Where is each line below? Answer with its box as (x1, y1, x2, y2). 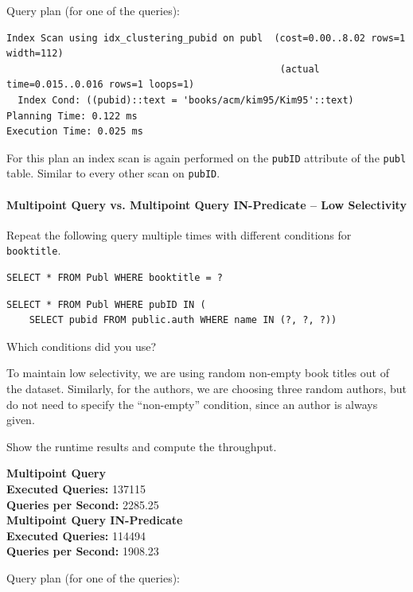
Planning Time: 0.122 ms (6, 110, 138, 122)
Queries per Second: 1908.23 (6, 543, 159, 559)
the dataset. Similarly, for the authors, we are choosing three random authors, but (6, 380, 407, 397)
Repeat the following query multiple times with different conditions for (6, 226, 352, 243)
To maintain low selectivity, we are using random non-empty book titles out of (6, 364, 389, 381)
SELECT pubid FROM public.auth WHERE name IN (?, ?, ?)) (29, 314, 337, 326)
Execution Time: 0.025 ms (6, 126, 143, 138)
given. (6, 411, 35, 428)
